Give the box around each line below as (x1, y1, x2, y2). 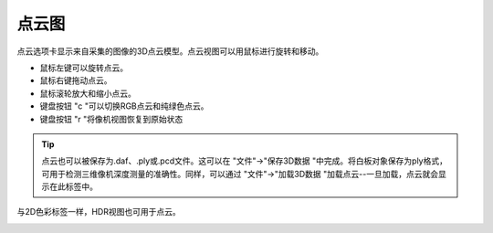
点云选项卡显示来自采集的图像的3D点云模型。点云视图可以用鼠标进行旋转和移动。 (16, 46, 324, 57)
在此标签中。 (48, 181, 98, 192)
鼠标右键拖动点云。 (39, 75, 112, 86)
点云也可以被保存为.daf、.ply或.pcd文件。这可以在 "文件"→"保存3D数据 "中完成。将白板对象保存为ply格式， (41, 155, 447, 166)
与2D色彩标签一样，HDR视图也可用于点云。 (16, 207, 182, 217)
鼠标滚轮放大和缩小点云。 (39, 88, 136, 99)
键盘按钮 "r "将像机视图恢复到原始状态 (39, 113, 184, 124)
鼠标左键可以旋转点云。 (39, 62, 128, 73)
